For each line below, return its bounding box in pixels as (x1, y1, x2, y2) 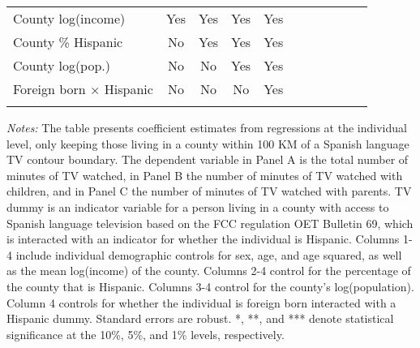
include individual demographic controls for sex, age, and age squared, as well (15, 246, 402, 263)
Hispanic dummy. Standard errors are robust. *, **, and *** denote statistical (6, 310, 394, 327)
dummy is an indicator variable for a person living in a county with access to (6, 198, 389, 215)
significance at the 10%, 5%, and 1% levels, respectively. (6, 325, 285, 342)
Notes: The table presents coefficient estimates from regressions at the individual (6, 119, 407, 135)
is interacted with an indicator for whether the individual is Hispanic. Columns (6, 230, 400, 247)
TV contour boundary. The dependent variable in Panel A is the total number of (6, 151, 409, 168)
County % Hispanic (13, 32, 123, 51)
